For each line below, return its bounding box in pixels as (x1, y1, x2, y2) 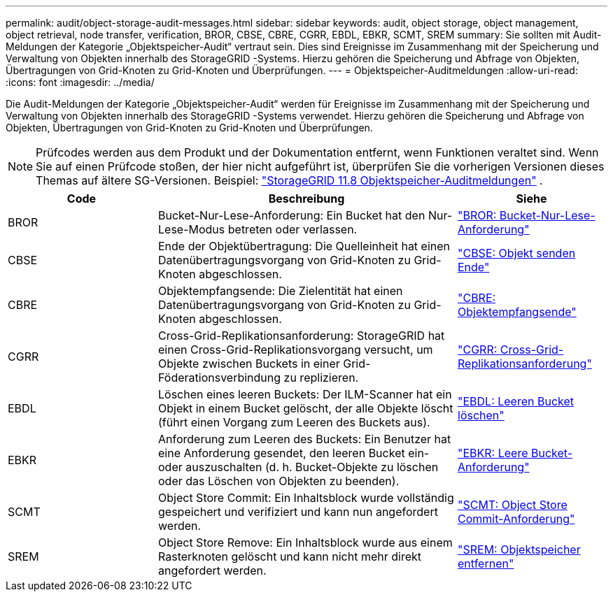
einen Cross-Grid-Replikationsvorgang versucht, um (158, 343, 433, 357)
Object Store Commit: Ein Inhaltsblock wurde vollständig (158, 491, 454, 505)
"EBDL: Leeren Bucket (458, 394, 575, 408)
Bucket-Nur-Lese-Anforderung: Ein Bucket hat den (158, 208, 425, 222)
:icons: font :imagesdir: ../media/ (6, 76, 155, 88)
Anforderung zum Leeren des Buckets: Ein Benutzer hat (158, 432, 451, 446)
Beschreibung (268, 192, 345, 206)
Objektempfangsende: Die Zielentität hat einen (158, 284, 403, 298)
